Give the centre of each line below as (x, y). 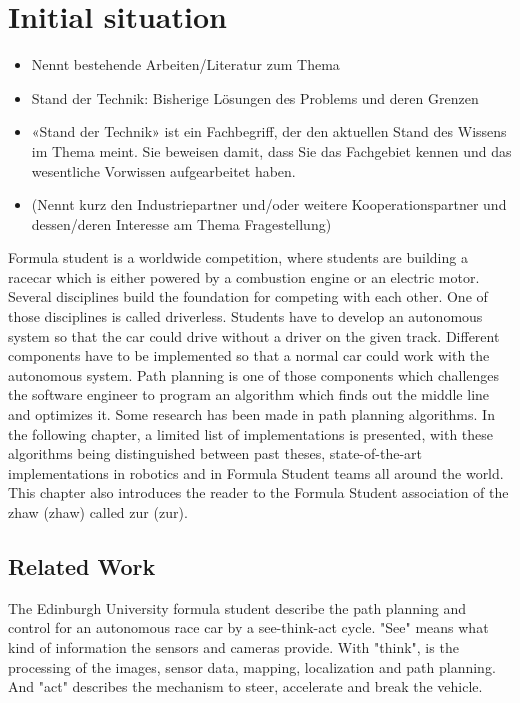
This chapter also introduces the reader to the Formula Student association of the (258, 492)
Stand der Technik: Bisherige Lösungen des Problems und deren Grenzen (255, 97)
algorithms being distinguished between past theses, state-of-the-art (215, 453)
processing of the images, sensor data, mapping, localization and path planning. (252, 666)
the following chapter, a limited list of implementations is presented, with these (251, 433)
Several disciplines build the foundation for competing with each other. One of (248, 296)
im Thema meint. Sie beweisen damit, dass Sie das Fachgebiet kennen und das (271, 150)
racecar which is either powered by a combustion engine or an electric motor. (244, 276)
